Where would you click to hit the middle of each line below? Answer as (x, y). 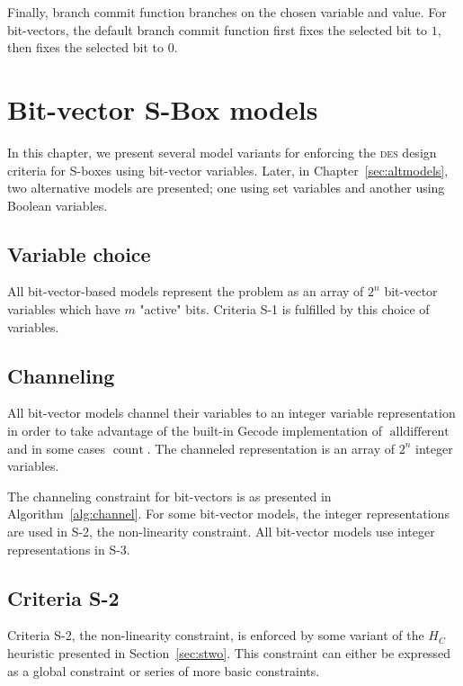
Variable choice (79, 253)
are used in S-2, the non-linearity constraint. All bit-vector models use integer (221, 532)
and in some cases (57, 448)
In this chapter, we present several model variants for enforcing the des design (222, 152)
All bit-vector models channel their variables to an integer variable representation (231, 413)
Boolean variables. (58, 205)
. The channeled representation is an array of (271, 448)
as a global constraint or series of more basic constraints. (164, 670)
